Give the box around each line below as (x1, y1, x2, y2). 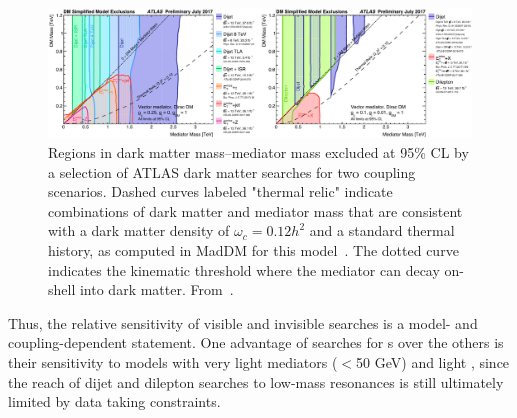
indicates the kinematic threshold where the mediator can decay (48, 259, 440, 280)
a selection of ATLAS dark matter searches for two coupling (48, 161, 416, 182)
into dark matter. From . (79, 279, 234, 300)
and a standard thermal (309, 220, 455, 241)
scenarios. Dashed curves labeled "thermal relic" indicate (48, 181, 393, 202)
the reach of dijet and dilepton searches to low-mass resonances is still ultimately (8, 371, 504, 392)
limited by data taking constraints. (8, 391, 221, 412)
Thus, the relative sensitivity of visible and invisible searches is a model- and (8, 312, 478, 333)
